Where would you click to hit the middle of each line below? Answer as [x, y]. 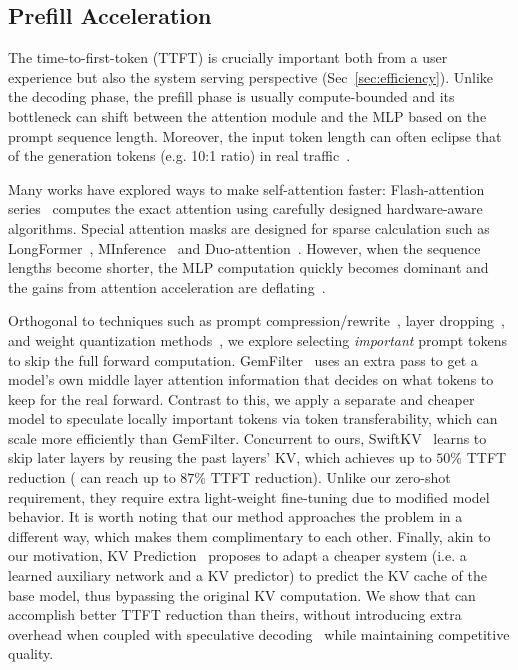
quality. [31, 653]
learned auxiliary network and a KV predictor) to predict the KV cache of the [247, 575]
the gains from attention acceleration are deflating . [167, 286]
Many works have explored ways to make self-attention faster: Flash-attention [246, 188]
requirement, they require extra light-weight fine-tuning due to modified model [249, 496]
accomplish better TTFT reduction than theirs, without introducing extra [235, 614]
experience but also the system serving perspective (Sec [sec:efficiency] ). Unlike [251, 76]
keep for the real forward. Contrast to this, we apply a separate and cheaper [241, 398]
